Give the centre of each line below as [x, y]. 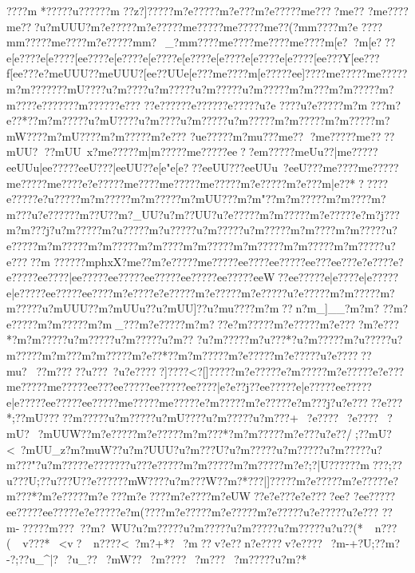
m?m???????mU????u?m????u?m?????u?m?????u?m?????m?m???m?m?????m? [200, 88]
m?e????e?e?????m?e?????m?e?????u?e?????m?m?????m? [254, 292]
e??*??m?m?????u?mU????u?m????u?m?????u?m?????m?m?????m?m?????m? [198, 120]
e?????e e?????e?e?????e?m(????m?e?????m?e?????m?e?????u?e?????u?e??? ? [200, 511]
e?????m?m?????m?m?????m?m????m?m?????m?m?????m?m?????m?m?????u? [201, 245]
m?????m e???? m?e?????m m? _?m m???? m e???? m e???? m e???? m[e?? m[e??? [206, 42]
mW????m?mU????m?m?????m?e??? [97, 135]
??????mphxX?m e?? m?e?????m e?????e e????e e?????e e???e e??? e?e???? [223, 261]
